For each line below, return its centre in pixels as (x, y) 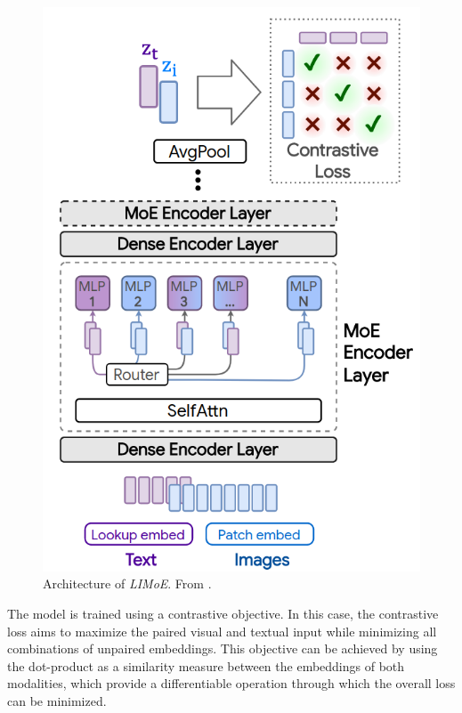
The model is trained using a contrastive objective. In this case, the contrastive (223, 613)
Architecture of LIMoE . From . (127, 583)
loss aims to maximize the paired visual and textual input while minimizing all (222, 631)
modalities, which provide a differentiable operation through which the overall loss (231, 683)
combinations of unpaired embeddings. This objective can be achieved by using (223, 648)
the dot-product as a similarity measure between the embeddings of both (206, 665)
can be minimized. (57, 700)
